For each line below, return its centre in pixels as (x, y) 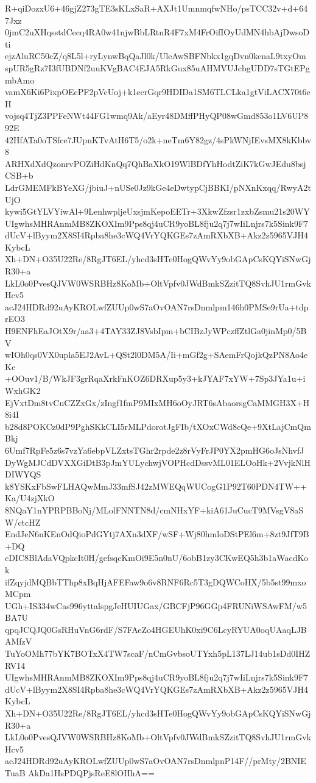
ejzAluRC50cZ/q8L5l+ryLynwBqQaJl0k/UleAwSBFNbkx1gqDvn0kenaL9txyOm (156, 56)
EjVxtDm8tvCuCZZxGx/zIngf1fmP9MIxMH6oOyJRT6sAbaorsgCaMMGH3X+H (157, 402)
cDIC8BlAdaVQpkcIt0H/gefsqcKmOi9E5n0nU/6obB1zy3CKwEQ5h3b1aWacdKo (157, 558)
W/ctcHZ (23, 522)
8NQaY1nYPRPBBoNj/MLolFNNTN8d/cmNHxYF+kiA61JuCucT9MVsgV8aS (154, 509)
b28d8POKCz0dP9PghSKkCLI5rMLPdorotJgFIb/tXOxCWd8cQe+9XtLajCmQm (158, 426)
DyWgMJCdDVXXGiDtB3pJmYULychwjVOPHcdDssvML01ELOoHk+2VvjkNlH (158, 462)
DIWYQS (23, 474)
